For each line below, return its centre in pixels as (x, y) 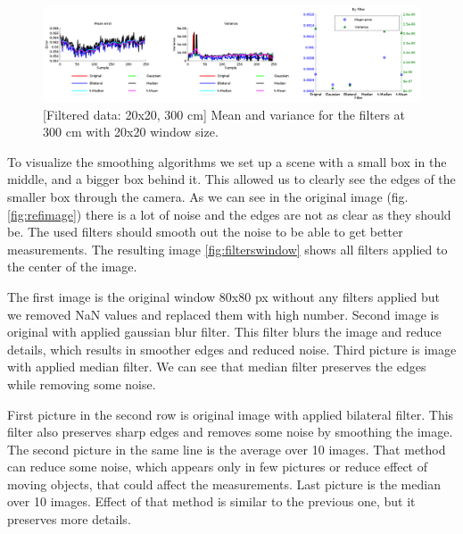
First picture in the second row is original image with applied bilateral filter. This (231, 414)
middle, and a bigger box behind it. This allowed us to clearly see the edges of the (231, 179)
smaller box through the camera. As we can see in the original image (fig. (208, 196)
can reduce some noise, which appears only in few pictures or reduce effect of (218, 467)
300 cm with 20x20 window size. (131, 132)
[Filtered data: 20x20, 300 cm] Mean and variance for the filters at (224, 114)
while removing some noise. (82, 384)
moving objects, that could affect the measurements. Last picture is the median (224, 484)
